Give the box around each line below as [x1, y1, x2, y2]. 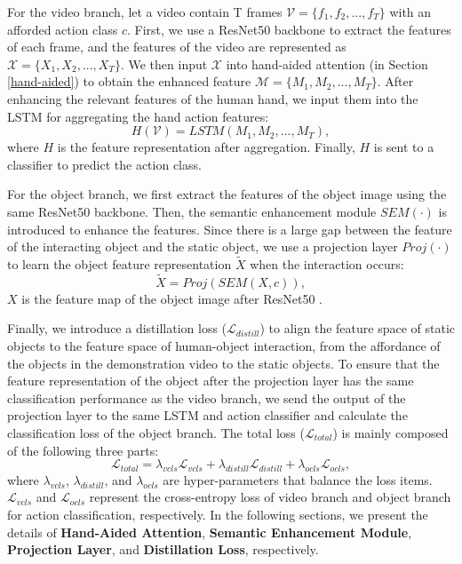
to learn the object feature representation [7, 254, 232, 273]
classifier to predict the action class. [7, 155, 202, 173]
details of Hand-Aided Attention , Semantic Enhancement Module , [7, 522, 412, 541]
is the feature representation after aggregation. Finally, [57, 138, 355, 156]
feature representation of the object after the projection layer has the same [7, 371, 414, 390]
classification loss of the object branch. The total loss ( [7, 423, 305, 441]
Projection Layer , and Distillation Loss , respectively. [7, 540, 319, 559]
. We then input [120, 54, 208, 73]
